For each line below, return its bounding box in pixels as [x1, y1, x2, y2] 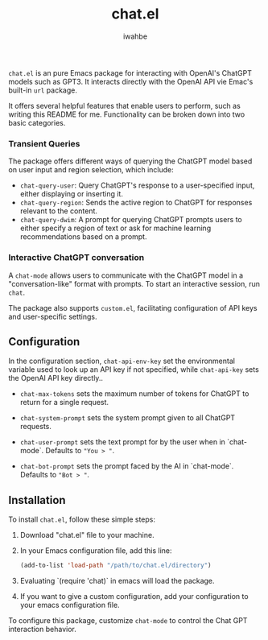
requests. [19, 422, 52, 431]
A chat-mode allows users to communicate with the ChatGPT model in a [8, 270, 244, 280]
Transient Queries [8, 138, 80, 149]
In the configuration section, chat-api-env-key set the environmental [8, 356, 236, 366]
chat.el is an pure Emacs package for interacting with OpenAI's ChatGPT [8, 68, 252, 77]
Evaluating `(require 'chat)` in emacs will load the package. [19, 576, 215, 586]
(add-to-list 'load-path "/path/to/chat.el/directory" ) [19, 561, 212, 570]
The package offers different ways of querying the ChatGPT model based [8, 156, 253, 166]
